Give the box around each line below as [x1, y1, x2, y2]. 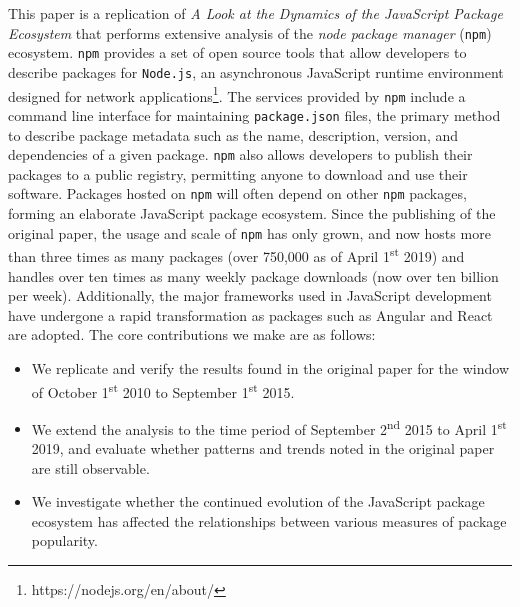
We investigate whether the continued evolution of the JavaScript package [31, 491, 485, 512]
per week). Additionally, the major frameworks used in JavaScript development [8, 285, 492, 306]
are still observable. [31, 457, 150, 478]
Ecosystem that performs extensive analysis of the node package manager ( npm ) [8, 22, 492, 43]
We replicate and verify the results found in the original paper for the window [31, 357, 510, 378]
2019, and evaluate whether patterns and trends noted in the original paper [31, 438, 495, 458]
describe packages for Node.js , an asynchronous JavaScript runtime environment [8, 61, 504, 82]
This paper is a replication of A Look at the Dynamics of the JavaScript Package [8, 3, 503, 23]
